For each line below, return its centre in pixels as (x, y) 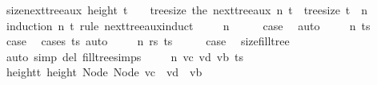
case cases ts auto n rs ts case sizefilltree (148, 41)
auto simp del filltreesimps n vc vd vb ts (124, 56)
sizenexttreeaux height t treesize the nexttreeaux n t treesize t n (187, 10)
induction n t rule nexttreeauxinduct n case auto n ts (188, 25)
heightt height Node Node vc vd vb (104, 72)
